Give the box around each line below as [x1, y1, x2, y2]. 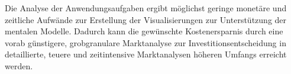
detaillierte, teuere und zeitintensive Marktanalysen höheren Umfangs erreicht [5, 48, 287, 60]
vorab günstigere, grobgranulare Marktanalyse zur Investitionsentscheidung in [5, 36, 286, 49]
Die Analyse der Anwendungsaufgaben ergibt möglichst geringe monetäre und [5, 2, 287, 14]
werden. [5, 59, 33, 72]
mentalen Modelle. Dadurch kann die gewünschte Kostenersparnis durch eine [5, 25, 283, 37]
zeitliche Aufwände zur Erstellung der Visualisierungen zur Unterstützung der [5, 13, 287, 25]
